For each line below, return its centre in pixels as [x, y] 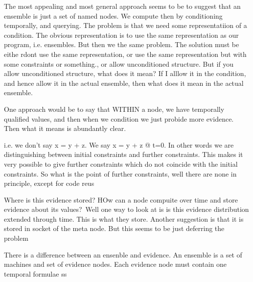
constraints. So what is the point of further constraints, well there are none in [120, 173]
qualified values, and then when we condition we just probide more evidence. [119, 118]
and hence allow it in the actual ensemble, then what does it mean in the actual [124, 83]
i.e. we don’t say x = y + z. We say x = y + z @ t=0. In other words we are [119, 144]
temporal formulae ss [35, 273]
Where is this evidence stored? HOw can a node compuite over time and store [121, 199]
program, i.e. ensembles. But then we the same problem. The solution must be [122, 44]
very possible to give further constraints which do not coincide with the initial [121, 164]
